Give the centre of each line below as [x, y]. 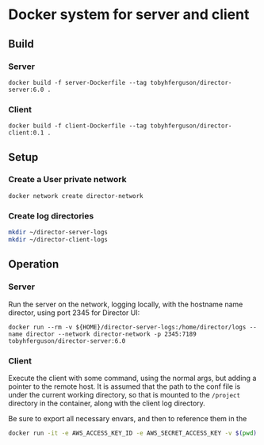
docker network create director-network [76, 196]
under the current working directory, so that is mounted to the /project [124, 394]
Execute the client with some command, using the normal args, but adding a [132, 378]
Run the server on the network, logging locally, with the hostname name [126, 304]
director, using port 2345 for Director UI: [74, 312]
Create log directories [51, 215]
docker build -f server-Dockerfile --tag [78, 82]
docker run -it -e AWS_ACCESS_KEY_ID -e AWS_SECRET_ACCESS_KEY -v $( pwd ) [133, 433]
